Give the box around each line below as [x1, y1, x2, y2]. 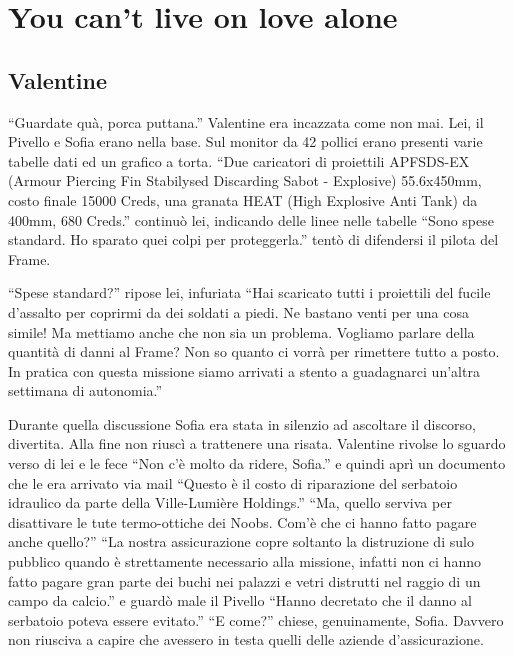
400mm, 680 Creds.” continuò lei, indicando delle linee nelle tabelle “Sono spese [8, 209, 494, 230]
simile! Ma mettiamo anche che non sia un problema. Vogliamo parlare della [8, 321, 475, 342]
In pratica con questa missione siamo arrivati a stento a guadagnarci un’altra [8, 360, 480, 381]
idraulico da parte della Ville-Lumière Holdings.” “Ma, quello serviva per [8, 492, 452, 513]
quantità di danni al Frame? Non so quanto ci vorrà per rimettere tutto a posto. [8, 341, 500, 362]
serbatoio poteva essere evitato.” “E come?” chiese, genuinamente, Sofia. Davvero [8, 609, 504, 630]
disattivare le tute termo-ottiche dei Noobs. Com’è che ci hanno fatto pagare [8, 511, 477, 532]
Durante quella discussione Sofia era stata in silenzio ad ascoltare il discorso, [8, 413, 477, 434]
